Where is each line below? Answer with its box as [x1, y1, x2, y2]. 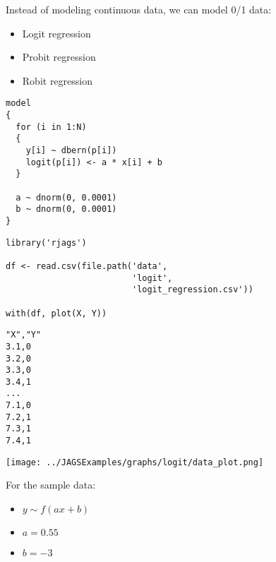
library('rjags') [6, 237, 87, 248]
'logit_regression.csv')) [131, 285, 253, 295]
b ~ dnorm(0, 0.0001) [16, 204, 117, 215]
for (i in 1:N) [16, 121, 87, 132]
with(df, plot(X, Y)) [6, 308, 107, 318]
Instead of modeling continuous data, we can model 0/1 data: [6, 2, 272, 16]
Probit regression [22, 49, 96, 64]
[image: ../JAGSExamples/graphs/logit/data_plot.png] [6, 457, 264, 467]
